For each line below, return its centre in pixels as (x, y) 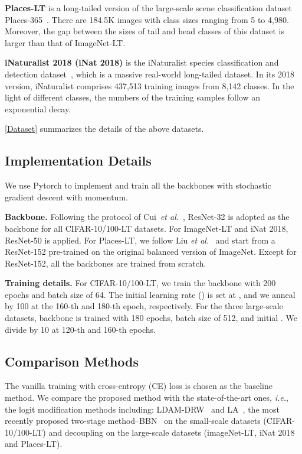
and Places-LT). (34, 444)
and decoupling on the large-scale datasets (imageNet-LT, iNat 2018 (172, 432)
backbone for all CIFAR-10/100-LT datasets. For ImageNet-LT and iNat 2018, (147, 228)
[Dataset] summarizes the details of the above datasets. (104, 129)
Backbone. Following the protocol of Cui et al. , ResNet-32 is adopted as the (147, 217)
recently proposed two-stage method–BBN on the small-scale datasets (133, 421)
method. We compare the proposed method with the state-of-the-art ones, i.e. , (147, 398)
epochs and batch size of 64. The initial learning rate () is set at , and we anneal (150, 294)
